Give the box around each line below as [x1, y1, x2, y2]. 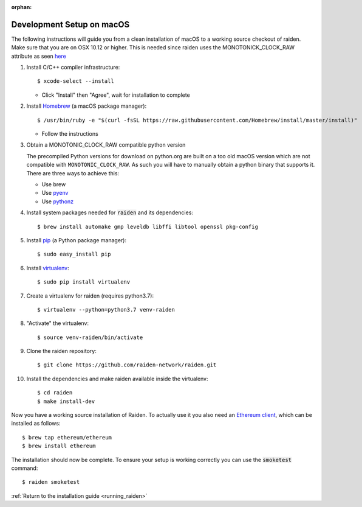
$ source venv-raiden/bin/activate [37, 334, 143, 341]
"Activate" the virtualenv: [26, 320, 89, 327]
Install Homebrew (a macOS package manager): [26, 102, 147, 110]
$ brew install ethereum [22, 442, 96, 450]
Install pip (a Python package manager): [26, 236, 127, 243]
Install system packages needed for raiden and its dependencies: [26, 209, 194, 216]
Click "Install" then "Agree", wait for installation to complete [41, 91, 191, 99]
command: [11, 464, 38, 472]
